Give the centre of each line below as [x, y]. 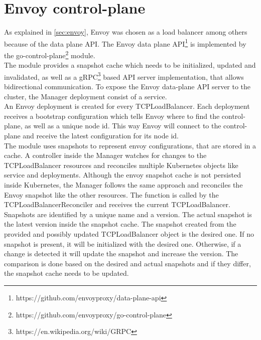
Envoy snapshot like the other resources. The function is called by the [111, 194]
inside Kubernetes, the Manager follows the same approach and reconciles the [123, 185]
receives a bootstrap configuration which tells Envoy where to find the [112, 116]
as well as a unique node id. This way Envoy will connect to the [123, 126]
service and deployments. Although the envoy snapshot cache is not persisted [122, 175]
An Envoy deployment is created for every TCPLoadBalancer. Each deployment [127, 106]
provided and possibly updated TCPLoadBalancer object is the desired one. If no [129, 233]
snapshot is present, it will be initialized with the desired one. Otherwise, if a [123, 243]
